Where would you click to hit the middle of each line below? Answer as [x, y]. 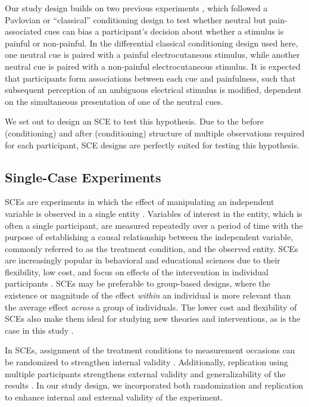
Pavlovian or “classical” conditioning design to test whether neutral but [135, 19]
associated [23, 31]
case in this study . [39, 330]
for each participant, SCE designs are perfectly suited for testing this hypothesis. [152, 145]
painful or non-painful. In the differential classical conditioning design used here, [152, 43]
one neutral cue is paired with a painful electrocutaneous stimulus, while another [152, 55]
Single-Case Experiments [83, 177]
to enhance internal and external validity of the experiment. [114, 397]
